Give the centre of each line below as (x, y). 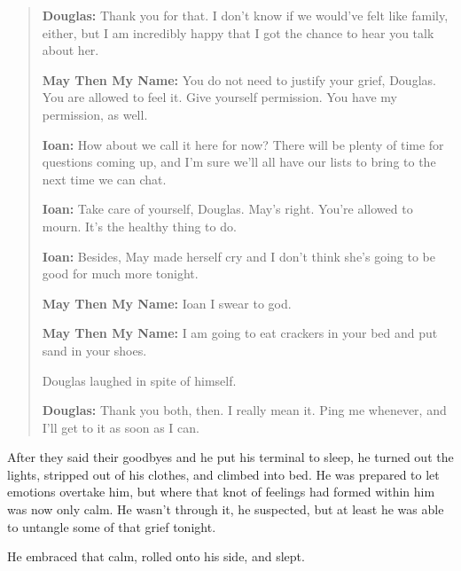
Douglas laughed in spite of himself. (139, 380)
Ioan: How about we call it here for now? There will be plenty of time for (243, 144)
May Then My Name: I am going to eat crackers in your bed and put (240, 333)
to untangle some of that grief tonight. (112, 526)
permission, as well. (95, 114)
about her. (70, 50)
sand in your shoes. (94, 350)
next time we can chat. (104, 179)
